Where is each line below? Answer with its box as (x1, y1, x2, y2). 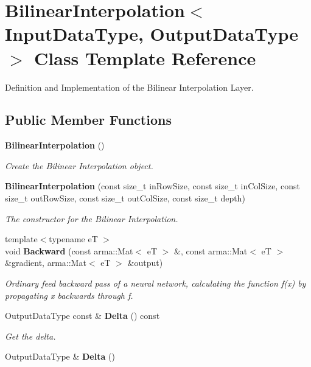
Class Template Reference (34, 45, 256, 70)
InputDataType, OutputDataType (5, 21, 299, 46)
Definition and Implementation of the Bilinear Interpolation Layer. (5, 80, 254, 93)
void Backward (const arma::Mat (5, 244, 133, 257)
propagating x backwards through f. (5, 288, 133, 301)
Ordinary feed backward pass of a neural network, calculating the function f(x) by (5, 277, 306, 290)
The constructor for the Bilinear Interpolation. (5, 212, 178, 225)
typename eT (49, 232, 98, 245)
